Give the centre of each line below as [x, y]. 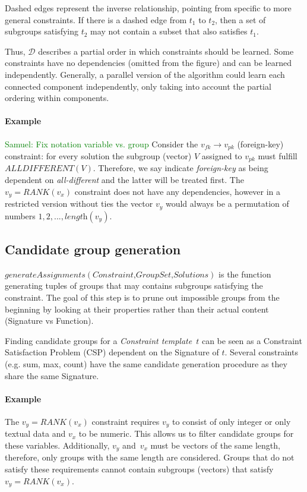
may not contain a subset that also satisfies [169, 31]
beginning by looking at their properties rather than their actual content [137, 309]
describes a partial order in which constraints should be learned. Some [166, 51]
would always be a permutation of [227, 204]
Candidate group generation [93, 249]
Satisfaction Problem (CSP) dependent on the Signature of [112, 352]
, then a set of [240, 19]
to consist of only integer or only [231, 421]
